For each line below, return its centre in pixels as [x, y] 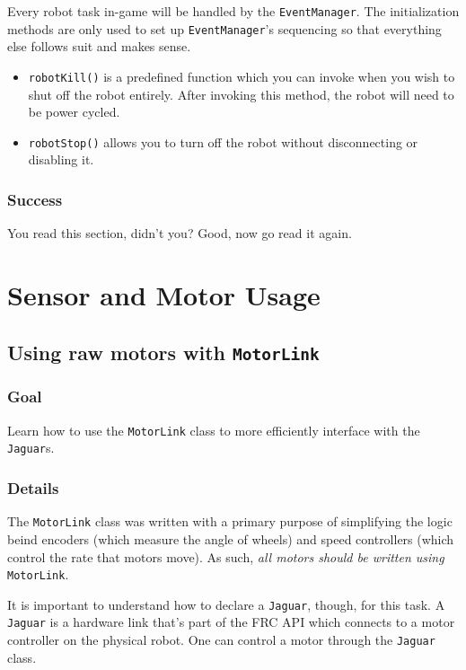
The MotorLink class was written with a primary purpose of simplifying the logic [230, 521]
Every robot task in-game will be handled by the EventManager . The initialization [233, 11]
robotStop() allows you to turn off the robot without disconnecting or [223, 141]
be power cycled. [74, 112]
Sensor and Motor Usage [164, 295]
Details [33, 488]
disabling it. [61, 159]
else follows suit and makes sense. [99, 46]
